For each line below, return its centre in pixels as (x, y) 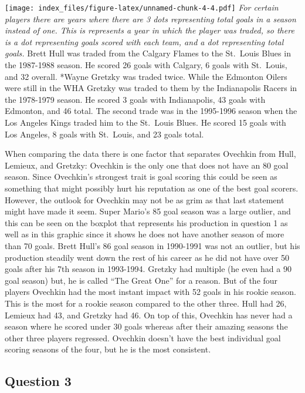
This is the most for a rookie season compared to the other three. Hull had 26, (146, 303)
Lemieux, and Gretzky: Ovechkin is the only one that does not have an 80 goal (147, 165)
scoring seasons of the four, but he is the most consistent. (108, 349)
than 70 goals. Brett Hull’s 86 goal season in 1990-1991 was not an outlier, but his (152, 245)
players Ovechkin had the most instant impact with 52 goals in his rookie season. (150, 292)
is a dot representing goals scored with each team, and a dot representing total (144, 41)
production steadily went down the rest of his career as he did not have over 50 (147, 257)
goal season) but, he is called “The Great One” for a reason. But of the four (141, 280)
